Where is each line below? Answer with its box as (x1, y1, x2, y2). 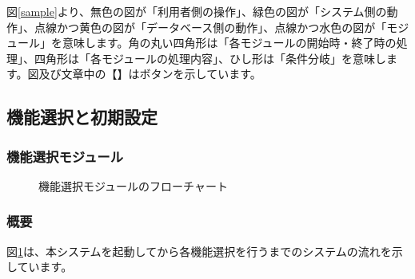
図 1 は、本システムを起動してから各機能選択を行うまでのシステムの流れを (6, 242, 392, 259)
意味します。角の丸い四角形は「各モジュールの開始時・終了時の (62, 34, 397, 51)
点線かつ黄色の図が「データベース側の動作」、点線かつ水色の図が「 (34, 18, 387, 35)
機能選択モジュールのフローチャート (38, 177, 228, 194)
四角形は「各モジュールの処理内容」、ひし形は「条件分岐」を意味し (34, 49, 387, 66)
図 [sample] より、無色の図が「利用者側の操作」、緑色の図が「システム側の (6, 3, 387, 19)
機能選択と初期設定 (6, 104, 158, 129)
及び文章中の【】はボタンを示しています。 (38, 65, 261, 82)
